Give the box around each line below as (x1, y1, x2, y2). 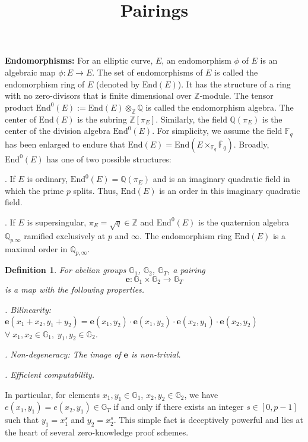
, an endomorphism (161, 54, 231, 67)
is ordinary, (27, 173, 68, 185)
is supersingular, (27, 215, 87, 228)
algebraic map (5, 65, 56, 78)
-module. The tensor (199, 89, 274, 102)
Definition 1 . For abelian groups (5, 264, 126, 276)
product (5, 101, 33, 113)
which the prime (5, 184, 64, 196)
